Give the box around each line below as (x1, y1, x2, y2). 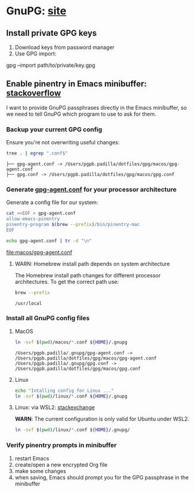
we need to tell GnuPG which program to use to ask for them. (6, 110, 156, 117)
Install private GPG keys (6, 28, 97, 38)
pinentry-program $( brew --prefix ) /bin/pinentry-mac (6, 222, 140, 228)
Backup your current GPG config (6, 125, 103, 134)
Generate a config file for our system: (6, 199, 98, 206)
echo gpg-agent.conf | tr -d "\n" (6, 237, 92, 244)
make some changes (14, 467, 67, 475)
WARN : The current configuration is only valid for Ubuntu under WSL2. (14, 416, 190, 423)
